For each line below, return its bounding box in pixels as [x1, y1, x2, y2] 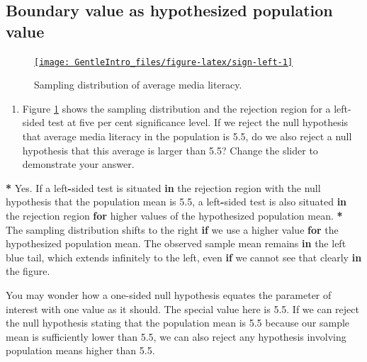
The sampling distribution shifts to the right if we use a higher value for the [6, 222, 339, 237]
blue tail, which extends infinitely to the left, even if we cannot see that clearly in [6, 249, 362, 264]
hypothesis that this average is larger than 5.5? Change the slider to [22, 142, 318, 157]
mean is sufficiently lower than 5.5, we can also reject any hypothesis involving [6, 329, 346, 344]
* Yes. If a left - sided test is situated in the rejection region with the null [6, 180, 321, 195]
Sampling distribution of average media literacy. [34, 77, 242, 92]
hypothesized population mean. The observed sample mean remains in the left [6, 236, 346, 251]
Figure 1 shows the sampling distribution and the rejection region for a [22, 101, 331, 115]
